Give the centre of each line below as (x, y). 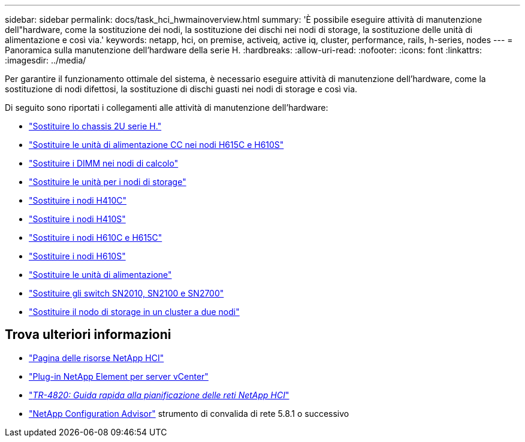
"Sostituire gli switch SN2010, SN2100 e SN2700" (126, 293)
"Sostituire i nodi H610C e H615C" (96, 237)
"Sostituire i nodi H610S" (77, 256)
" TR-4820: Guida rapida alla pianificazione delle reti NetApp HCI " (159, 395)
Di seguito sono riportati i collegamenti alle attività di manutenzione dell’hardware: (167, 108)
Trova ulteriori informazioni (88, 335)
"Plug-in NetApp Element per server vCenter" (119, 376)
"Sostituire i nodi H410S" (77, 219)
